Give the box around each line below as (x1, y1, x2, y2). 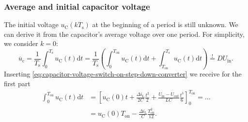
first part (4, 78, 31, 89)
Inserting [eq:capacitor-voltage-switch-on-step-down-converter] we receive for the (4, 69, 242, 79)
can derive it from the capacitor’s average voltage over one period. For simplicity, (4, 29, 245, 39)
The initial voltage (4, 19, 59, 30)
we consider (4, 38, 38, 48)
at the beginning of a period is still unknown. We (92, 19, 238, 30)
